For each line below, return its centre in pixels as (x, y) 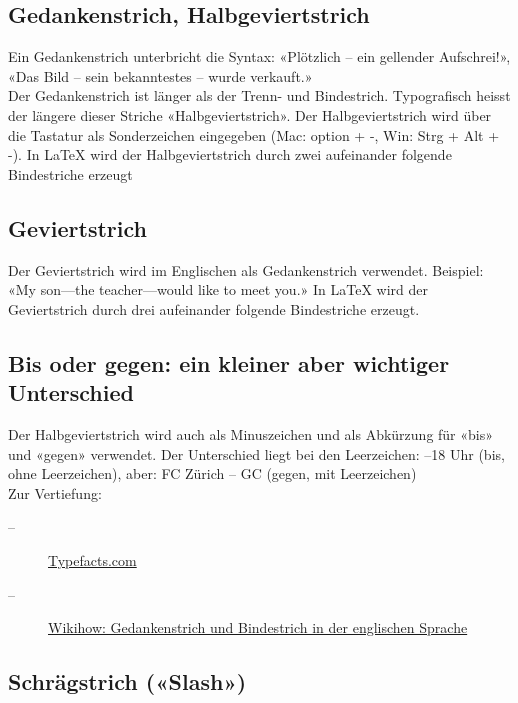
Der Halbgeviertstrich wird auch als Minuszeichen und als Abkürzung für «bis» (251, 433)
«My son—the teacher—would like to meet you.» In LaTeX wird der (218, 289)
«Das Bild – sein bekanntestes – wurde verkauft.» (160, 75)
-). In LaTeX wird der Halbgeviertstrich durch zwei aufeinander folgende (230, 154)
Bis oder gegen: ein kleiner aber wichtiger (229, 362)
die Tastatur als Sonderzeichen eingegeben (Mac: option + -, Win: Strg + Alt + (254, 134)
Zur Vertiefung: (55, 492)
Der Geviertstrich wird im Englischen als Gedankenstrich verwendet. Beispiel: (246, 269)
